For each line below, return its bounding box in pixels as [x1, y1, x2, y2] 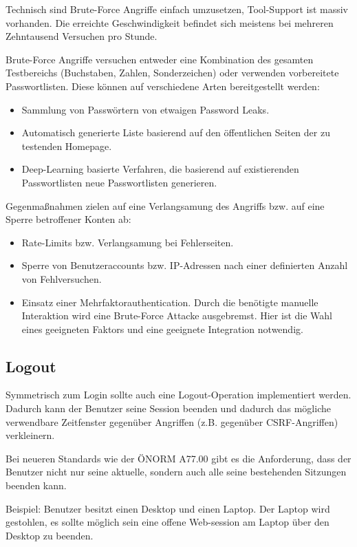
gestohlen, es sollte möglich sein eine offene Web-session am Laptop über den [6, 515, 329, 529]
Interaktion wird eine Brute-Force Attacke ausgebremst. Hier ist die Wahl [21, 308, 332, 323]
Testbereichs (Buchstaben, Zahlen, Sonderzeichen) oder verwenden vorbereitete [6, 65, 339, 80]
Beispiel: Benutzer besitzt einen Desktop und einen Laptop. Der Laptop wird [6, 501, 330, 515]
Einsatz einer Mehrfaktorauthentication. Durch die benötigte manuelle [21, 294, 318, 309]
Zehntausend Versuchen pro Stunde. [6, 29, 158, 43]
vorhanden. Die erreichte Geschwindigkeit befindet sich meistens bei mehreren [6, 15, 334, 30]
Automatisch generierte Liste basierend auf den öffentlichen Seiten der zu [21, 125, 330, 140]
